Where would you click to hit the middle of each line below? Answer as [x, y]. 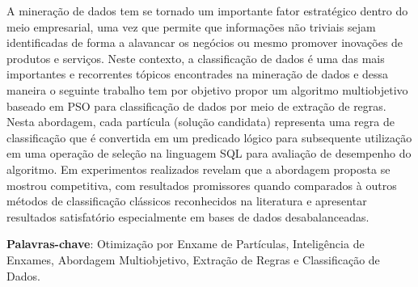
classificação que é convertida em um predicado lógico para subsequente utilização [209, 137]
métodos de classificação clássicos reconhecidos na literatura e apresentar [187, 201]
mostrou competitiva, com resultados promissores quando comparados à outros [202, 185]
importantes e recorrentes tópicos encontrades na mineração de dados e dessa [198, 74]
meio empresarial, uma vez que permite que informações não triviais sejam [191, 26]
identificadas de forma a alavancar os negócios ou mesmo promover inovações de [205, 42]
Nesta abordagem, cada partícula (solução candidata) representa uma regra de [201, 122]
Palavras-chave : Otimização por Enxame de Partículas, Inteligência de [186, 244]
